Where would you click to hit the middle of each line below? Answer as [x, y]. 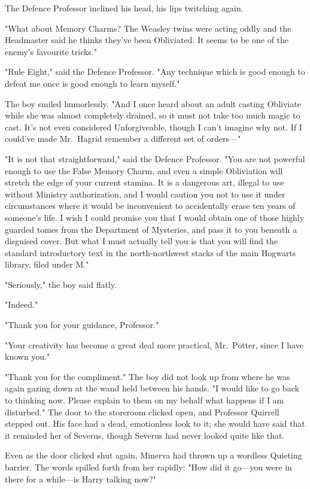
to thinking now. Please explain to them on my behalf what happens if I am [145, 400]
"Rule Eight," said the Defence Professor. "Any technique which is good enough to [155, 72]
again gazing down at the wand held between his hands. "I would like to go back [152, 388]
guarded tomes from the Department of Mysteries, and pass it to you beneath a [151, 229]
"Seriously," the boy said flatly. [61, 284]
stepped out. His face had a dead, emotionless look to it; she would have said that [155, 423]
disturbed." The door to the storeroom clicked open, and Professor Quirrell [142, 411]
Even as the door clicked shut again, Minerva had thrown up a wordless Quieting [154, 455]
